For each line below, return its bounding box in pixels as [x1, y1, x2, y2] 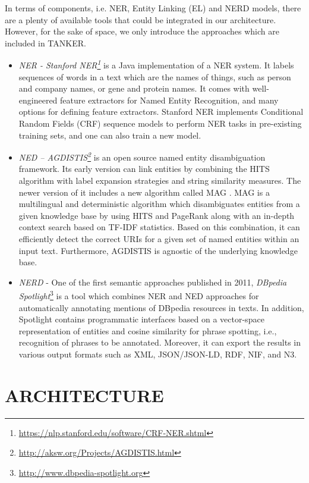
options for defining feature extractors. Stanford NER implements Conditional [18, 105, 304, 118]
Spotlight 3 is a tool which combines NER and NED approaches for [18, 288, 259, 302]
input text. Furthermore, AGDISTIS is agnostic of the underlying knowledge [18, 244, 298, 256]
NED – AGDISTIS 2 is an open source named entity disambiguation [18, 149, 266, 163]
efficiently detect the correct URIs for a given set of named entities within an [18, 233, 299, 244]
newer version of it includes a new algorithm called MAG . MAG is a [18, 186, 270, 198]
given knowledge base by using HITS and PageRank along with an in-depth [18, 209, 295, 221]
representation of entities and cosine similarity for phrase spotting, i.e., [18, 324, 277, 337]
